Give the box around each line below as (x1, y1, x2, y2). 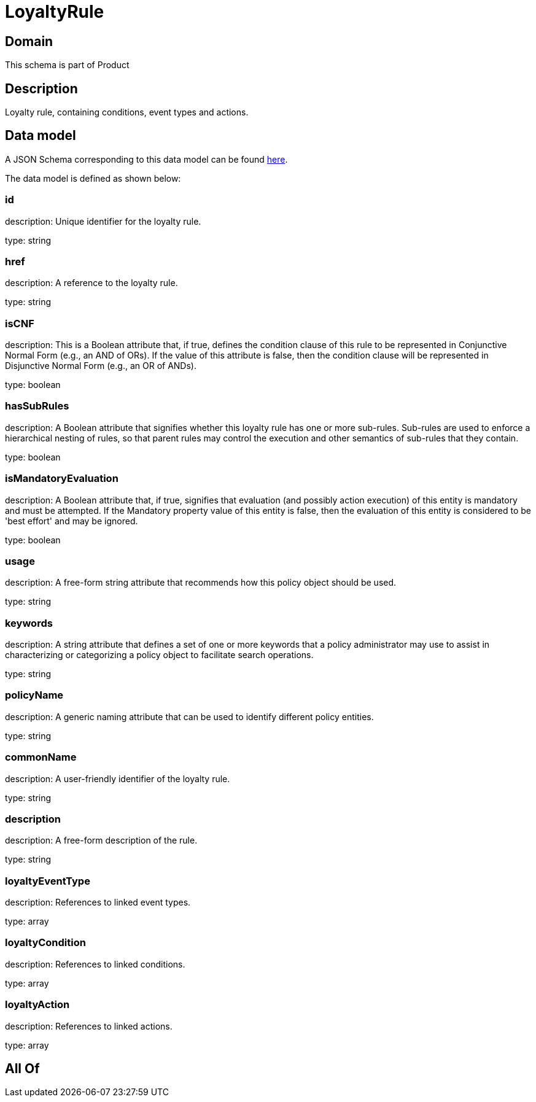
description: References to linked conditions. (5, 958, 185, 969)
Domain (5, 33, 53, 49)
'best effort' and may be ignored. (5, 515, 138, 526)
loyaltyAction (5, 998, 70, 1011)
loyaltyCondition (5, 936, 86, 949)
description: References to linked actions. (5, 1020, 173, 1031)
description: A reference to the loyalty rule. (5, 277, 178, 289)
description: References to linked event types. (5, 897, 191, 908)
